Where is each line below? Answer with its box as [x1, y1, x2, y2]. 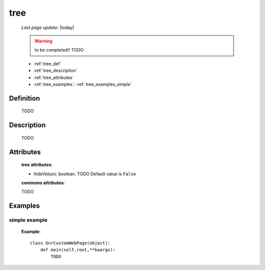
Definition [9, 94, 40, 103]
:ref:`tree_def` [33, 60, 61, 66]
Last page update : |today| [21, 25, 75, 30]
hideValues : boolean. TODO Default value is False [33, 171, 136, 177]
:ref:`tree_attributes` [33, 74, 74, 81]
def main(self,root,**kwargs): [40, 247, 116, 253]
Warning [34, 38, 53, 44]
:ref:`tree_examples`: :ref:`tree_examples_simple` [33, 81, 132, 87]
